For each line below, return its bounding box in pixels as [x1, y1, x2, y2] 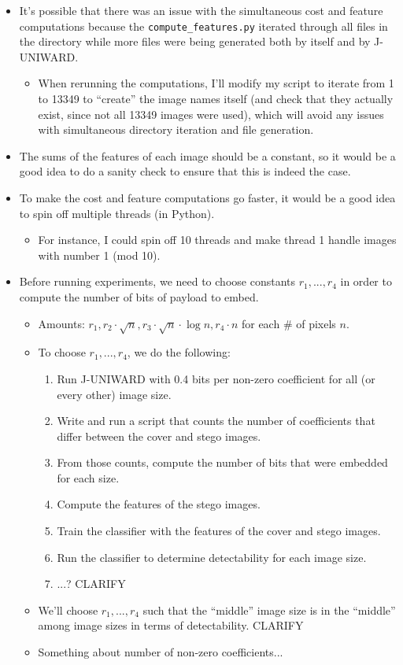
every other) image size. [57, 386, 172, 402]
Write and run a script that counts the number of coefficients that [57, 412, 375, 429]
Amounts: [38, 315, 85, 331]
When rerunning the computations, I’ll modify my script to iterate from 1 [38, 75, 394, 91]
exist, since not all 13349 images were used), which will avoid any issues [38, 105, 384, 122]
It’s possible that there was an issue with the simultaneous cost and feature [19, 2, 383, 18]
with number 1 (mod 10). [38, 246, 161, 263]
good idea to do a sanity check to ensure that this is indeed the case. [19, 163, 351, 179]
